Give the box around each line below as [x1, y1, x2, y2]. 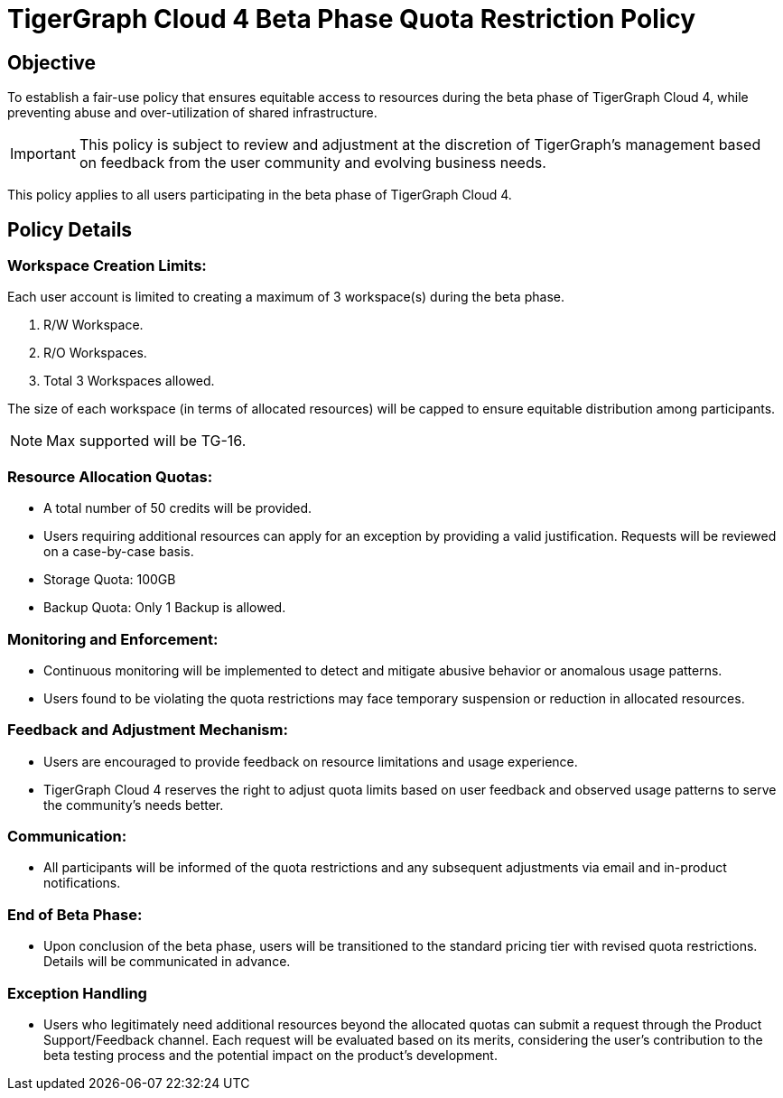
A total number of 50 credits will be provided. [43, 500, 312, 516]
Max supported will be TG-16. [46, 432, 247, 451]
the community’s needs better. [43, 796, 224, 813]
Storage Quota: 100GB [43, 572, 176, 588]
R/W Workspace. [43, 317, 144, 333]
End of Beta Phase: [7, 905, 143, 924]
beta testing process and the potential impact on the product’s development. [43, 1047, 498, 1063]
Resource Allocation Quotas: [7, 467, 213, 486]
